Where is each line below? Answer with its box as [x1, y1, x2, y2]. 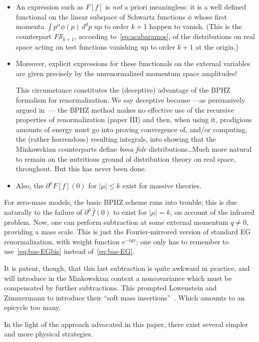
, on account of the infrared [170, 206, 254, 217]
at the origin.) [195, 41, 238, 52]
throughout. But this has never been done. [16, 163, 147, 174]
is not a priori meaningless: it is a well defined [105, 2, 246, 12]
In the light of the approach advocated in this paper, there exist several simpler [4, 318, 248, 329]
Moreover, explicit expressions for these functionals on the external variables [16, 58, 250, 69]
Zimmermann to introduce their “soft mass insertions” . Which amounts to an [4, 292, 245, 302]
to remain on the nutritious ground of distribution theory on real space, [16, 153, 236, 164]
